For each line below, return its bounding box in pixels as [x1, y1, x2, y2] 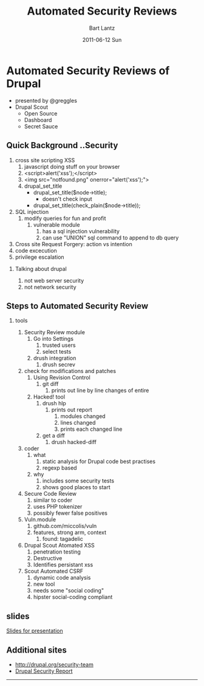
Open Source [24, 109, 58, 117]
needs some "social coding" [33, 587, 104, 594]
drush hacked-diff [51, 439, 97, 446]
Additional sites [6, 645, 67, 655]
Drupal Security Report [15, 667, 73, 674]
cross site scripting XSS [15, 156, 75, 163]
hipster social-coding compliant [33, 594, 113, 601]
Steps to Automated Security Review [6, 301, 149, 311]
